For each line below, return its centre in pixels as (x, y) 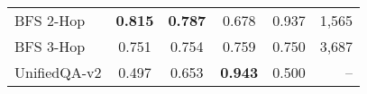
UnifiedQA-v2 (58, 72)
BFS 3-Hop (50, 46)
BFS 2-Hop (50, 20)
